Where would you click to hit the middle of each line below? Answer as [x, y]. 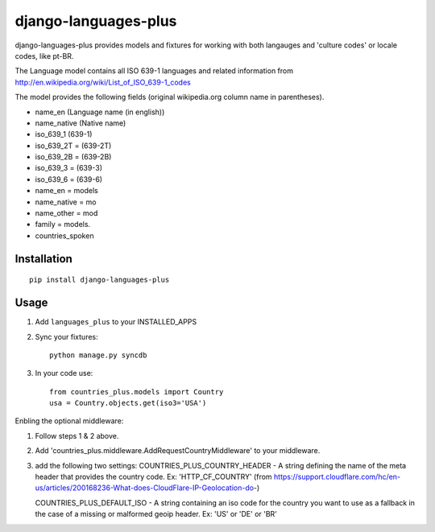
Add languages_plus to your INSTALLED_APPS [116, 322]
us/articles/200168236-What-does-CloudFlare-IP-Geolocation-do [144, 488]
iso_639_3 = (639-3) [68, 168]
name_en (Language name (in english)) [100, 112]
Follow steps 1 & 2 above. [77, 435]
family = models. [63, 225]
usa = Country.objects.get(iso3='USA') [128, 403]
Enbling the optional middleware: [69, 421]
